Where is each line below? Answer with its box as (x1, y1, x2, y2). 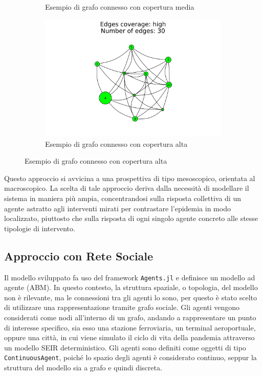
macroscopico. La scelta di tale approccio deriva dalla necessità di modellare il (4, 183, 249, 193)
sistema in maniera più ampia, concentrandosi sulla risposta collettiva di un (4, 193, 241, 203)
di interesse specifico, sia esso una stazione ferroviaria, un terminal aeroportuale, (4, 322, 256, 333)
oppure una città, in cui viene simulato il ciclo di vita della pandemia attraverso (4, 332, 255, 343)
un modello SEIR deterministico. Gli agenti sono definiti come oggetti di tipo (4, 342, 246, 352)
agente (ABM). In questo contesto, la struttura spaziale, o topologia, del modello (4, 282, 258, 293)
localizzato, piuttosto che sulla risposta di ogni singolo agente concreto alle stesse (4, 213, 258, 224)
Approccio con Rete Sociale (4, 248, 154, 263)
